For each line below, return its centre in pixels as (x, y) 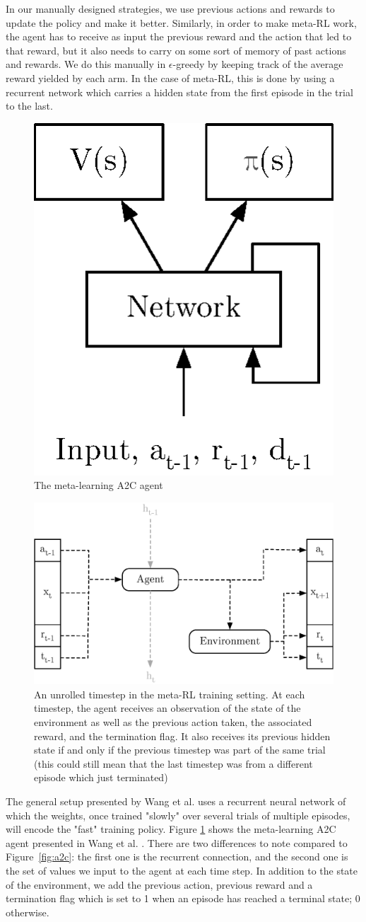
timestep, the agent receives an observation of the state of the (167, 708)
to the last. (29, 106)
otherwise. (28, 912)
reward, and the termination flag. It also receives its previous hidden (182, 736)
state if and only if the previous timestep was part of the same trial (180, 750)
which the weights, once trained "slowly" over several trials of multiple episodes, (178, 815)
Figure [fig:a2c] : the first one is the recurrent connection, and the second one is (177, 857)
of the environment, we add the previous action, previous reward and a (159, 884)
